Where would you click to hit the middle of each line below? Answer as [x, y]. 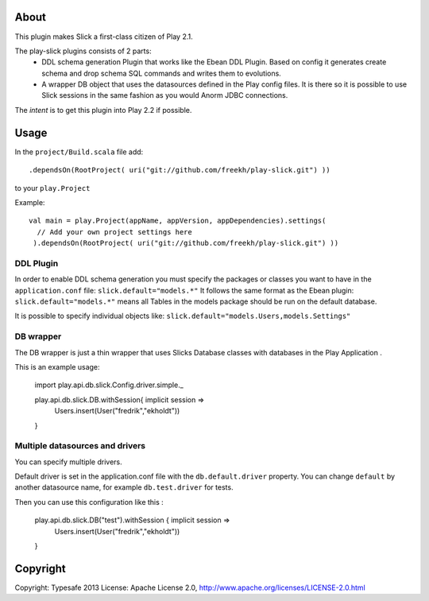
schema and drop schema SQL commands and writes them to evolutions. [161, 73]
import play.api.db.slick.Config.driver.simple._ [109, 385]
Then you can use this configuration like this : [89, 502]
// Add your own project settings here [114, 232]
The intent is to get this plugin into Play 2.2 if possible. [103, 110]
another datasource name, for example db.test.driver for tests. [124, 487]
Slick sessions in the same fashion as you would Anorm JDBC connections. [165, 95]
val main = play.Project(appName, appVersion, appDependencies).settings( [178, 221]
